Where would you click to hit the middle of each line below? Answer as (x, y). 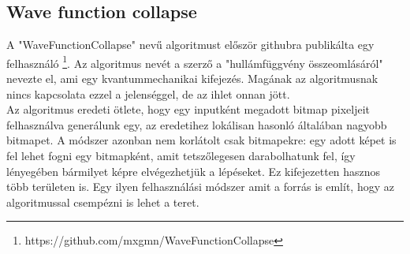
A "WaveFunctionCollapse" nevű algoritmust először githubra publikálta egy (190, 45)
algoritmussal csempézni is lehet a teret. (103, 202)
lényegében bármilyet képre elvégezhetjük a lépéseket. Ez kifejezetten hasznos (194, 171)
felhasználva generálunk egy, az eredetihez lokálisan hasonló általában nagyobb (197, 124)
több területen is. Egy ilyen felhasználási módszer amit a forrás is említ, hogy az (200, 187)
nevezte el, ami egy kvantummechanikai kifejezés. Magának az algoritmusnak (192, 78)
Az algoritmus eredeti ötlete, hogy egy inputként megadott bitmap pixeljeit (188, 109)
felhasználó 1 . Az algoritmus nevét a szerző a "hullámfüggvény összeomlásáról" (195, 62)
